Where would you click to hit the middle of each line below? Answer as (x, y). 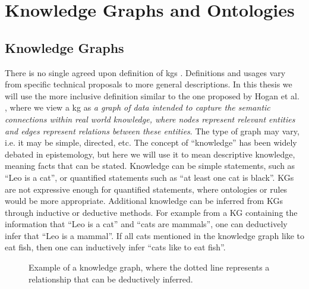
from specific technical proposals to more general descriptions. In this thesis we (149, 84)
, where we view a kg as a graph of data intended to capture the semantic (138, 107)
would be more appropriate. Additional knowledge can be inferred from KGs (144, 201)
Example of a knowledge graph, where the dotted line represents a (149, 267)
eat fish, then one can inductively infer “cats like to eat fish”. (115, 247)
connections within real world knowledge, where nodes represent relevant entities (150, 119)
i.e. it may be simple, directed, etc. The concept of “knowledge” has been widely (151, 142)
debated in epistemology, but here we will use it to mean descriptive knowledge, (150, 154)
